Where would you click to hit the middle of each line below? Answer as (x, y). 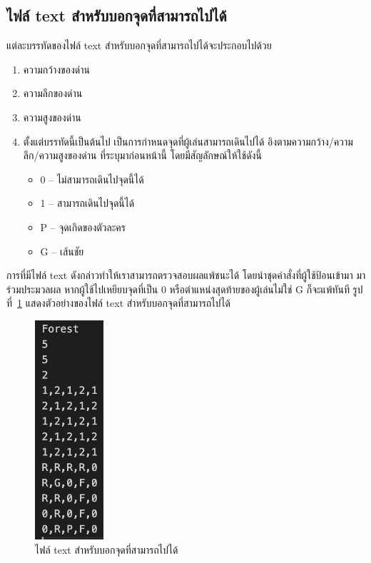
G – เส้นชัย (62, 251)
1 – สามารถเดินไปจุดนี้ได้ (87, 203)
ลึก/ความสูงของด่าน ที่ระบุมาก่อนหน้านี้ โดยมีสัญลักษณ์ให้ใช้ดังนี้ (142, 155)
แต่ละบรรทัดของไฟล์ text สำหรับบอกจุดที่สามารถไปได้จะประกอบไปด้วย (139, 45)
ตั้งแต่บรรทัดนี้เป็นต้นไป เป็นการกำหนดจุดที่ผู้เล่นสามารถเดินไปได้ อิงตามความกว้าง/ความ (188, 141)
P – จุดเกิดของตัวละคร (83, 227)
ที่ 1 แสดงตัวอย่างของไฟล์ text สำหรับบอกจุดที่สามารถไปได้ (118, 303)
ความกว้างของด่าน (56, 69)
